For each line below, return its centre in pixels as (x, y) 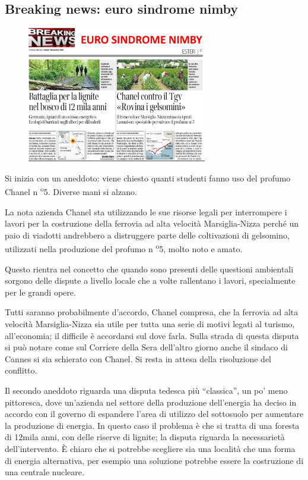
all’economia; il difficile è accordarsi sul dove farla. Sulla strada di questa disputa (152, 335)
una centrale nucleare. (45, 472)
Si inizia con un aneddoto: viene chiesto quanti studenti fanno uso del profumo (148, 178)
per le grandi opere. (40, 292)
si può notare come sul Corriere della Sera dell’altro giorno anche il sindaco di (146, 347)
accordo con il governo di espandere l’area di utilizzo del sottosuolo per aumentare (154, 414)
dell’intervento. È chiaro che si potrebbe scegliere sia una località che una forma (150, 449)
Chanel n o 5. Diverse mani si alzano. (71, 191)
